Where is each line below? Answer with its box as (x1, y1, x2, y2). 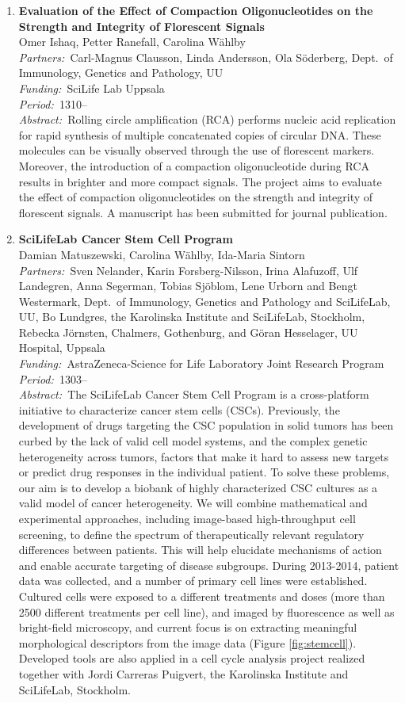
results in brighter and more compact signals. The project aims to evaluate (18, 173, 382, 189)
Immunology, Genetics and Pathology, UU (18, 64, 224, 81)
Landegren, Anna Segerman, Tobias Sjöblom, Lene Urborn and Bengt (18, 277, 357, 294)
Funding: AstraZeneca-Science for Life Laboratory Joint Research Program (18, 355, 384, 372)
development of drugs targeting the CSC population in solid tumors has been (18, 417, 394, 434)
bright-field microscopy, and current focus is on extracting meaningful (18, 619, 357, 636)
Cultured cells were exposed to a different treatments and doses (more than (18, 587, 385, 604)
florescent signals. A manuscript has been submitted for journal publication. (18, 204, 388, 220)
